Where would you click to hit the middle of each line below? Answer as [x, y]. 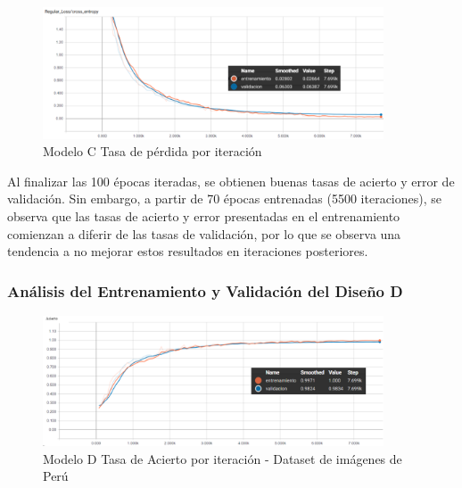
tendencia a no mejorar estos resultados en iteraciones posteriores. [188, 251]
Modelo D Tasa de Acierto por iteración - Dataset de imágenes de [223, 458]
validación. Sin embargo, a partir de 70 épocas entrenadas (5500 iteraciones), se [224, 199]
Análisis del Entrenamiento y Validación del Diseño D [205, 290]
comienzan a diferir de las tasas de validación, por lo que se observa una [204, 233]
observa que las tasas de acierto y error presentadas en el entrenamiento [204, 215]
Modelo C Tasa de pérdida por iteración [153, 151]
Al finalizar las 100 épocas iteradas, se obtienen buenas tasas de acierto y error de [231, 181]
